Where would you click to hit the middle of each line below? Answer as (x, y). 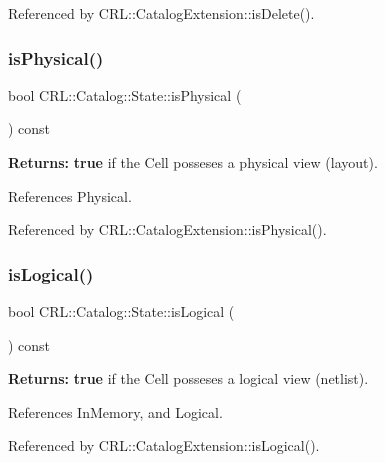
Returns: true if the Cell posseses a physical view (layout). (193, 162)
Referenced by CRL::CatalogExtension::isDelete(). (161, 13)
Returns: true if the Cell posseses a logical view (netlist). (188, 378)
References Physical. (70, 195)
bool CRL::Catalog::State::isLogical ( (121, 311)
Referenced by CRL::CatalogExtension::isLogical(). (164, 445)
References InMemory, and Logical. (115, 411)
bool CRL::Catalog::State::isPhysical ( (125, 94)
